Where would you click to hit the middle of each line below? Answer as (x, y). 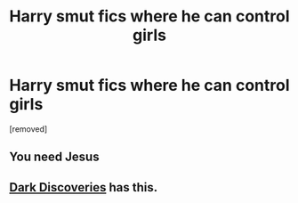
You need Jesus (54, 157)
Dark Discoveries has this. (84, 187)
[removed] (28, 129)
